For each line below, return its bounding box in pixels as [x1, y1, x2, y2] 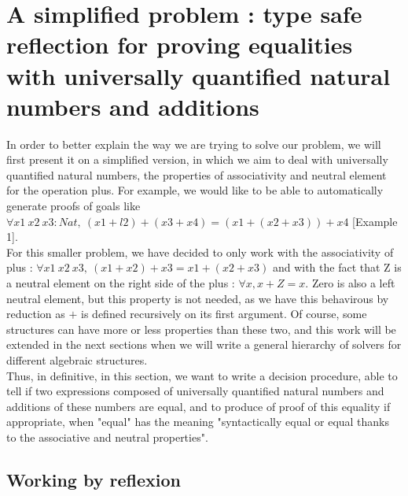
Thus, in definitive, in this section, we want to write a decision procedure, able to [6, 367, 398, 383]
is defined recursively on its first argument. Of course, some [81, 305, 367, 322]
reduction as [6, 305, 65, 322]
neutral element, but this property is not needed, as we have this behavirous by [6, 290, 389, 306]
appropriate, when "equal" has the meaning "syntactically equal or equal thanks [6, 413, 390, 430]
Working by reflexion [6, 467, 181, 491]
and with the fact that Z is [272, 259, 402, 276]
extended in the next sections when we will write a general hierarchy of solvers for [6, 336, 402, 353]
